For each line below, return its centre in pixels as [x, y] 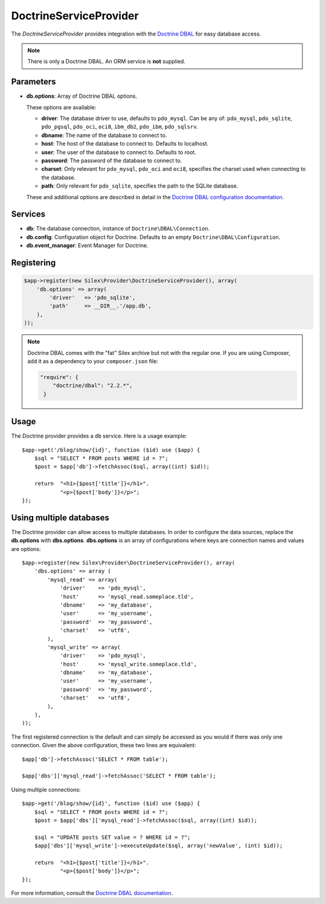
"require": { [59, 377]
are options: [26, 549]
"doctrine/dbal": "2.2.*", [93, 386]
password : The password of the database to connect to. [112, 161]
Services [28, 214]
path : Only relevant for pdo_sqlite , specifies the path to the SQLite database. [140, 186]
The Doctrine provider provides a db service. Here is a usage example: [99, 436]
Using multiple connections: [46, 789]
